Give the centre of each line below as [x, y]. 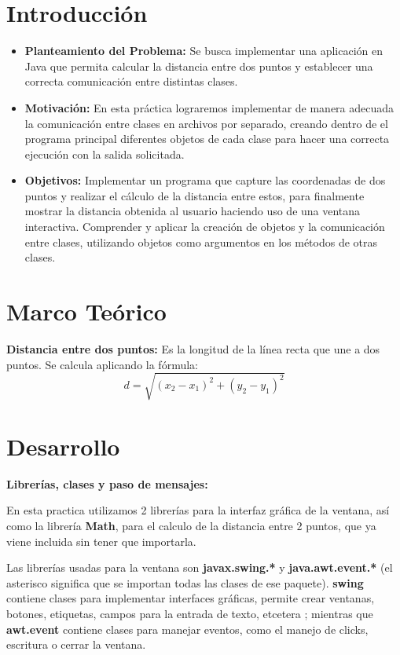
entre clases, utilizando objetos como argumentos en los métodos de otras [201, 242]
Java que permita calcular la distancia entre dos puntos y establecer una [199, 66]
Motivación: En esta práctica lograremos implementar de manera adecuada [209, 107]
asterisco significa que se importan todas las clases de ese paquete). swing [185, 582]
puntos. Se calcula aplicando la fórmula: [102, 364]
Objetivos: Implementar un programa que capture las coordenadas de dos [205, 180]
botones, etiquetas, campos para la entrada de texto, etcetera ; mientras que [190, 613]
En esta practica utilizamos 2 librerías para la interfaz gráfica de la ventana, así [198, 510]
